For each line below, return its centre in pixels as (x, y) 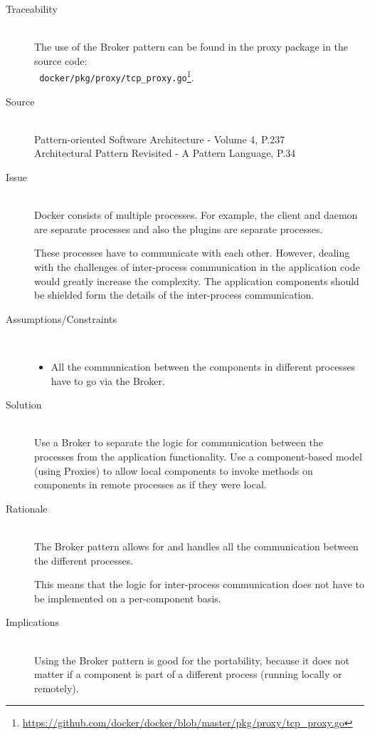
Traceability (32, 9)
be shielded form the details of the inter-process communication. (174, 295)
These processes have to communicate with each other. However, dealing (192, 253)
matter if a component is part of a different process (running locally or (188, 674)
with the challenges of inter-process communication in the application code (197, 267)
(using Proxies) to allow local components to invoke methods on (174, 470)
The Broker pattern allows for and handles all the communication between (196, 546)
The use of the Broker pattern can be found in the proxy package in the (191, 47)
